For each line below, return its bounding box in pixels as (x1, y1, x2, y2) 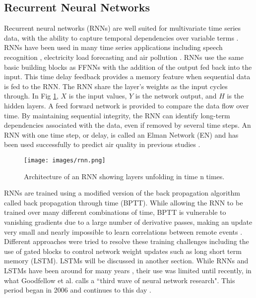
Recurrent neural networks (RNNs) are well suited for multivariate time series (4, 23, 241, 33)
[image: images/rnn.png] (24, 156, 106, 164)
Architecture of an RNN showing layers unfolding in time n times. (24, 171, 225, 181)
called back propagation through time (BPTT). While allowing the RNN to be (4, 197, 243, 207)
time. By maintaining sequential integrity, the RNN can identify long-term (4, 110, 230, 120)
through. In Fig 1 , (4, 91, 59, 101)
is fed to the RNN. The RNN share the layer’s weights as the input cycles (4, 81, 228, 91)
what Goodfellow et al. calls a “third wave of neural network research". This (4, 275, 235, 285)
